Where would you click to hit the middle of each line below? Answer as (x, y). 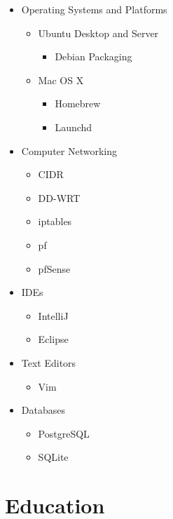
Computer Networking (69, 150)
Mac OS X (61, 80)
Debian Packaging (94, 56)
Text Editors (49, 362)
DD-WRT (59, 197)
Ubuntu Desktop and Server (98, 33)
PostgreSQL (64, 433)
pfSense (54, 268)
